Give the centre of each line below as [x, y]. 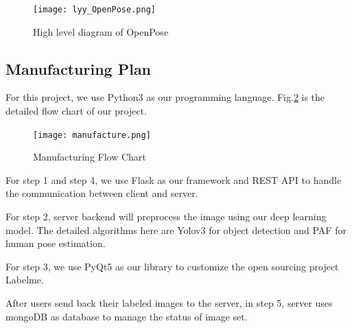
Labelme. [25, 280]
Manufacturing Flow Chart [90, 157]
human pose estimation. [56, 243]
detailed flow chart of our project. [76, 111]
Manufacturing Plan [79, 68]
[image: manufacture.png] [92, 135]
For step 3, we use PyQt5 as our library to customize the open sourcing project [172, 266]
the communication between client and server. [102, 193]
